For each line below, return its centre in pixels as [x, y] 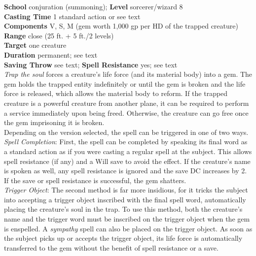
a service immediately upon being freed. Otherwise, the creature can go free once [126, 112]
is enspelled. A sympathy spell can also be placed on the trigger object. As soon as [128, 228]
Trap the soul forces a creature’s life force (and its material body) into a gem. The [128, 74]
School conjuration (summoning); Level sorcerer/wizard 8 [93, 6]
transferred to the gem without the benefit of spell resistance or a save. [111, 247]
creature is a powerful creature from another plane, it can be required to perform [127, 103]
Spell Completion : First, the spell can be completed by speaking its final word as [126, 142]
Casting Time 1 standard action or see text [72, 16]
